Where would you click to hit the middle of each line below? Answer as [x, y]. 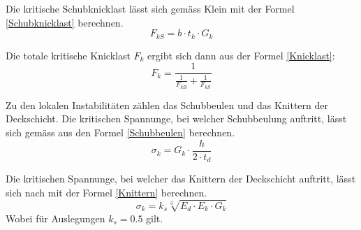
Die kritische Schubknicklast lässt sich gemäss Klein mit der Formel [150, 8]
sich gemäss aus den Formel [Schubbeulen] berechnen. [120, 132]
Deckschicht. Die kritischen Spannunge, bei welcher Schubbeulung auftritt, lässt [176, 118]
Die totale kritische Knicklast [68, 55]
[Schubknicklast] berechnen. [65, 22]
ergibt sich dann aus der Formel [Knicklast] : [241, 55]
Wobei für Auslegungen [56, 218]
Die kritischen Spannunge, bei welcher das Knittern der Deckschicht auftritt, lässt [181, 179]
